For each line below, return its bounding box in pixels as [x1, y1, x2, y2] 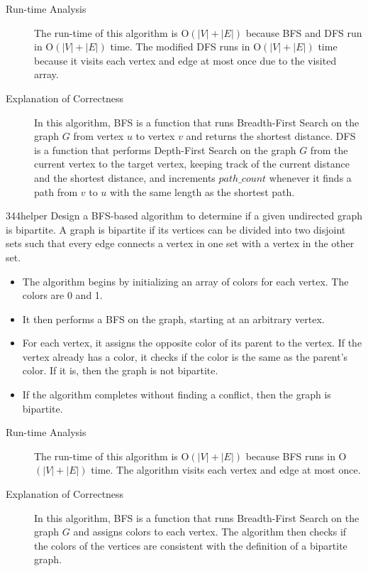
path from [34, 184, 78, 199]
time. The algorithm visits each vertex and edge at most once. [91, 462, 361, 477]
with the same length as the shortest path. [110, 184, 295, 199]
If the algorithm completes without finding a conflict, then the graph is [22, 387, 331, 402]
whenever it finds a [269, 170, 352, 185]
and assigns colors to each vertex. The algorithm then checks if [73, 524, 347, 539]
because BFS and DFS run [245, 25, 362, 40]
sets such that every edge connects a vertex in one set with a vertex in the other [6, 236, 355, 251]
